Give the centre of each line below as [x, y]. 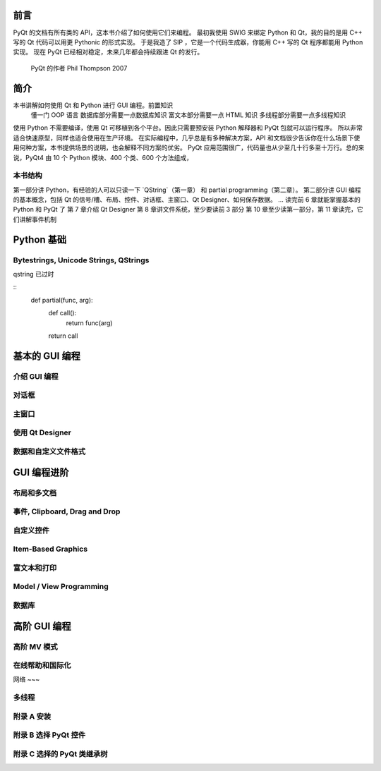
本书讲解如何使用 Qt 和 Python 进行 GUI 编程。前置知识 [93, 105]
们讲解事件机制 [35, 219]
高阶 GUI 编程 [42, 626]
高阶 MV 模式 [35, 647]
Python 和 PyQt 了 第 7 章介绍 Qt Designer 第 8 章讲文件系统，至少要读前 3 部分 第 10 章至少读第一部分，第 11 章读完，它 [188, 210]
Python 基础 [40, 239]
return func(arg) [89, 323]
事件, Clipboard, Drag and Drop [67, 511]
